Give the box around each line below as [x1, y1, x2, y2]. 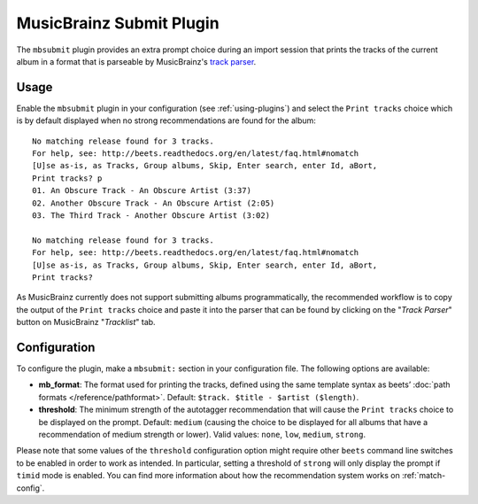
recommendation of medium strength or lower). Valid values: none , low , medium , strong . [38, 429, 366, 439]
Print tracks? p [32, 173, 103, 183]
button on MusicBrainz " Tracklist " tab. [16, 317, 156, 328]
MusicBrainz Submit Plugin [16, 13, 220, 33]
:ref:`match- [401, 470, 446, 481]
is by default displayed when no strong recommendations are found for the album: [16, 115, 316, 126]
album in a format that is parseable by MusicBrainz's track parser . [16, 56, 257, 66]
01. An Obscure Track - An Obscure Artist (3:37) [32, 186, 252, 196]
